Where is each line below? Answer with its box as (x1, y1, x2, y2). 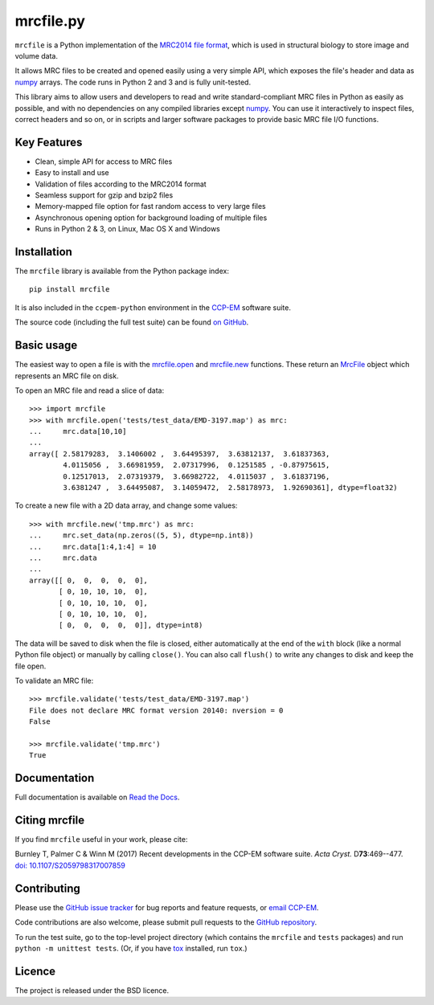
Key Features (14, 135, 83, 149)
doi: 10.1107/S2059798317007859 (14, 860, 126, 870)
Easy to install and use (35, 168, 109, 178)
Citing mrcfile (14, 813, 84, 827)
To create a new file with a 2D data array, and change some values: (14, 500, 238, 510)
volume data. (14, 51, 58, 60)
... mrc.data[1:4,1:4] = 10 (29, 542, 157, 551)
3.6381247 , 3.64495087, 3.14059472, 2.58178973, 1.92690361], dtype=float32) (63, 483, 398, 492)
